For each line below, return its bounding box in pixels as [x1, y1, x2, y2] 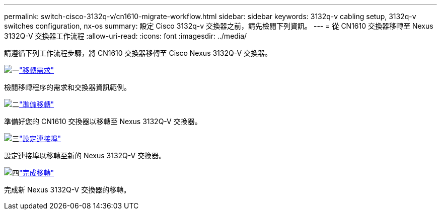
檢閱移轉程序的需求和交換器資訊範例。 [4, 83, 131, 91]
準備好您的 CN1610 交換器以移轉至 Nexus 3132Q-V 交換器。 [4, 117, 202, 126]
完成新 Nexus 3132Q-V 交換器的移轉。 [4, 185, 131, 194]
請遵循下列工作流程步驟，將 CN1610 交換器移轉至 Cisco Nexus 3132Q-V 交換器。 [4, 49, 272, 57]
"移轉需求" [19, 66, 54, 74]
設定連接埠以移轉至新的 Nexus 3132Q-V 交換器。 [4, 151, 166, 160]
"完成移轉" [19, 168, 54, 177]
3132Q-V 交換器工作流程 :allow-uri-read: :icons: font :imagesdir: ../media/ [4, 32, 247, 40]
